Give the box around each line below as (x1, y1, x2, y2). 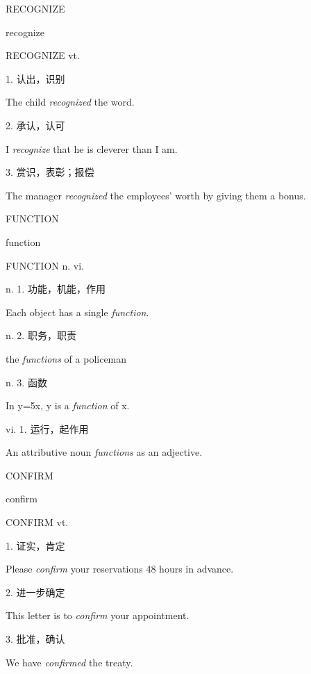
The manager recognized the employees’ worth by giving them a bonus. (6, 188, 306, 202)
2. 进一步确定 (6, 584, 65, 599)
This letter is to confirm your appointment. (6, 608, 190, 623)
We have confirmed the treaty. (6, 655, 133, 669)
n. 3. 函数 (6, 375, 47, 389)
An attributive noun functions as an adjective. (6, 445, 203, 459)
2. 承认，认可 (6, 117, 65, 132)
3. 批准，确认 (6, 632, 65, 646)
